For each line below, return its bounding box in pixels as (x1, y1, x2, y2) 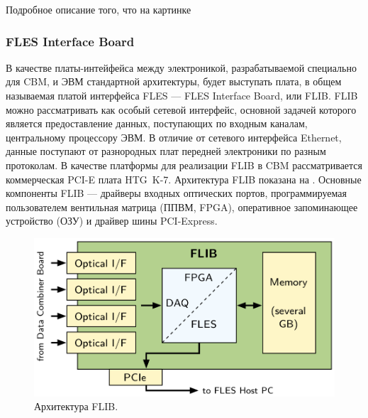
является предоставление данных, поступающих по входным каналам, (6, 116, 308, 131)
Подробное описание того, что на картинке (6, 2, 191, 16)
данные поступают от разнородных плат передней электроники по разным (6, 144, 326, 159)
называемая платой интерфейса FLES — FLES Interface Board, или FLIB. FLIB (6, 88, 358, 102)
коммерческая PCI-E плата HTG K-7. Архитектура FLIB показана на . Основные (6, 171, 362, 186)
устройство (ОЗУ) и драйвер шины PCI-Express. (6, 213, 218, 228)
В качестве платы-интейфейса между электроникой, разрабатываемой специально (6, 60, 357, 75)
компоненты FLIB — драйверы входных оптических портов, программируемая (6, 186, 347, 200)
